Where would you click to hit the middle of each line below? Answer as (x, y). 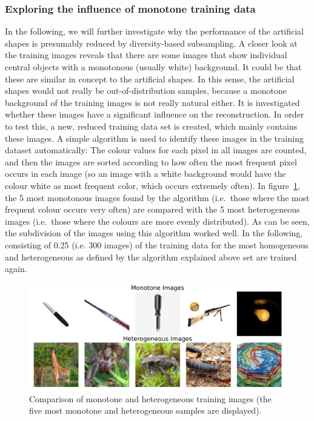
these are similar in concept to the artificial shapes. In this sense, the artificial (150, 78)
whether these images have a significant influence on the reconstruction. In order (155, 114)
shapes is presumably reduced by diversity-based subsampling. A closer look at (151, 43)
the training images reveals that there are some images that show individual (146, 55)
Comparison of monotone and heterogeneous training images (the (150, 398)
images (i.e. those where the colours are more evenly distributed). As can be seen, (157, 221)
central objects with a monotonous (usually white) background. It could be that (153, 67)
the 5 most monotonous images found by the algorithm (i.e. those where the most (157, 197)
